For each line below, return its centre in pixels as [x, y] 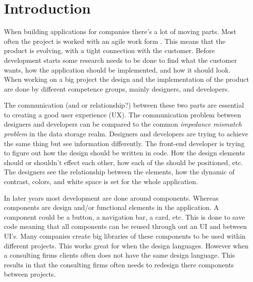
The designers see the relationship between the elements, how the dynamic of [119, 172]
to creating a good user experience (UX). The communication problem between [123, 114]
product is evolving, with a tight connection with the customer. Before [109, 50]
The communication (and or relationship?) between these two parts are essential [124, 105]
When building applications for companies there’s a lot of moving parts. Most [120, 31]
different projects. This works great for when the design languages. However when [126, 245]
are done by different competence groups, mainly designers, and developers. [117, 88]
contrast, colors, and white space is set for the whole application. [101, 181]
